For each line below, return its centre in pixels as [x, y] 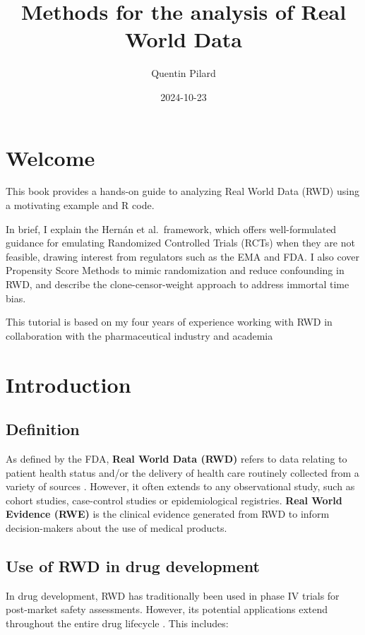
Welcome [50, 157]
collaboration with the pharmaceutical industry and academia [139, 335]
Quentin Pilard [184, 73]
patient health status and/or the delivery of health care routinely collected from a [182, 472]
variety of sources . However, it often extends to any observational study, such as [180, 486]
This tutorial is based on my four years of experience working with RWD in [169, 322]
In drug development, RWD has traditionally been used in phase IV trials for [173, 595]
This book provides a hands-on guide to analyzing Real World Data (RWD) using [182, 191]
